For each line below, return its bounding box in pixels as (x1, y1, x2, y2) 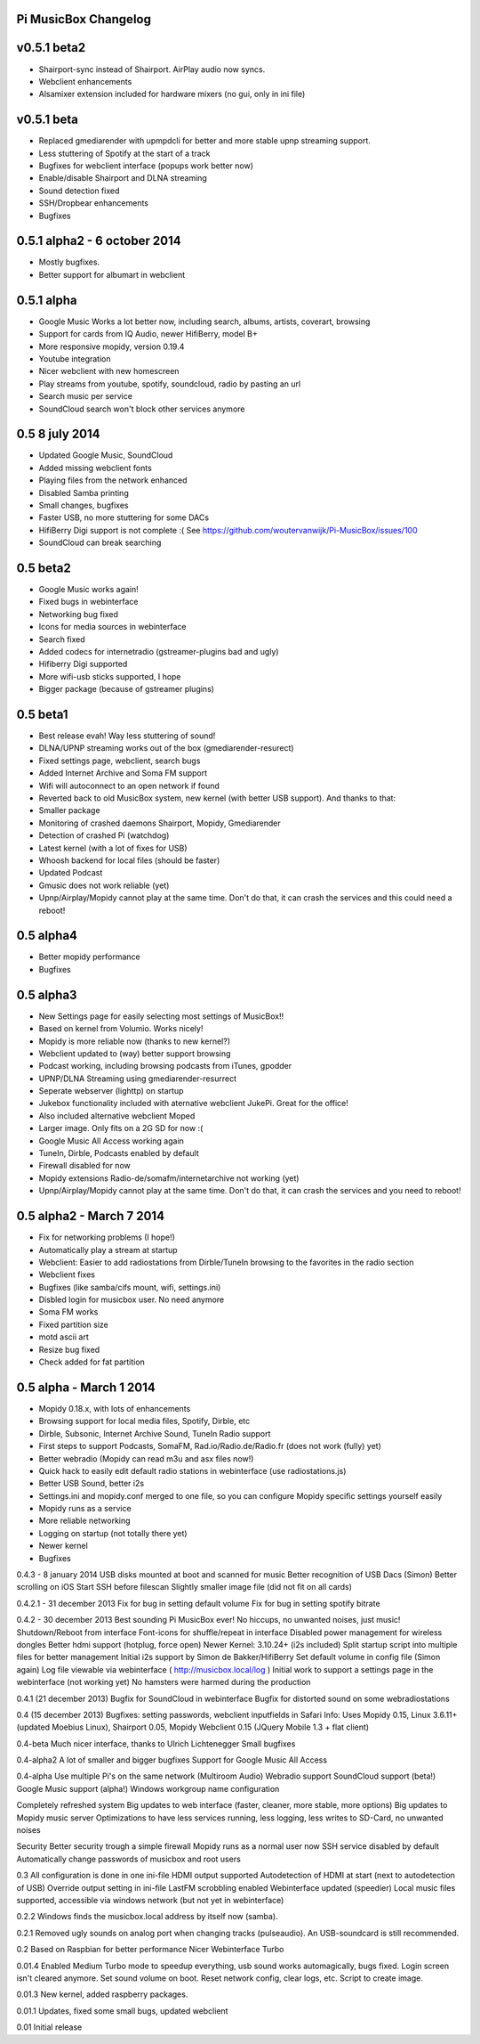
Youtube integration (38, 353, 111, 364)
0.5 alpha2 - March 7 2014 (16, 1209, 164, 1224)
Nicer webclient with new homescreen (38, 366, 180, 377)
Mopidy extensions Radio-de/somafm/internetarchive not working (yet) (38, 1172, 300, 1184)
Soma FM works (38, 1307, 99, 1317)
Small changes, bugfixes (38, 500, 129, 510)
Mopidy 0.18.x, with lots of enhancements (38, 1403, 191, 1413)
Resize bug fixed (38, 1344, 100, 1355)
